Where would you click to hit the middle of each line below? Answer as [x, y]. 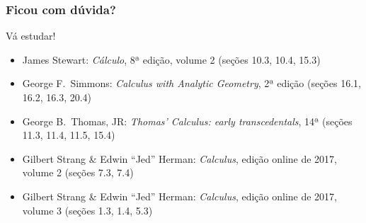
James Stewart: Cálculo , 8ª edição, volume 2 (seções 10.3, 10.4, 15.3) [171, 59]
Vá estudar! [31, 36]
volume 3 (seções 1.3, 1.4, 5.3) [87, 210]
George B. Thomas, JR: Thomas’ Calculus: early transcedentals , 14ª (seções [187, 121]
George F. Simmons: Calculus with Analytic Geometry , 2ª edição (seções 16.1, [191, 83]
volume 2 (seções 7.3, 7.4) [78, 172]
